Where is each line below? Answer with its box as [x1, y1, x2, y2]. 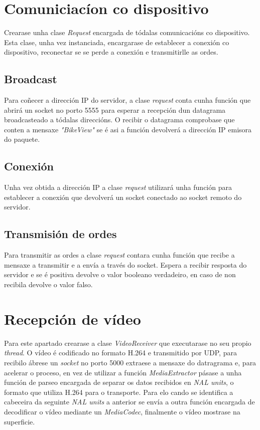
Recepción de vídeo [4, 308, 141, 329]
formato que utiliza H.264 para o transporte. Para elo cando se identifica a [4, 386, 233, 397]
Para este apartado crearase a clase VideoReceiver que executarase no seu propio [4, 337, 251, 348]
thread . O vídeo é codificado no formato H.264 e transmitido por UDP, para [4, 347, 237, 358]
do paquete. [4, 134, 40, 144]
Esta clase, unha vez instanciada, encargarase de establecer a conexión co [4, 37, 229, 47]
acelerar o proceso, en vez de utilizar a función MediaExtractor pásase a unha [4, 367, 242, 377]
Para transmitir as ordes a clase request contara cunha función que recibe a [4, 250, 235, 260]
